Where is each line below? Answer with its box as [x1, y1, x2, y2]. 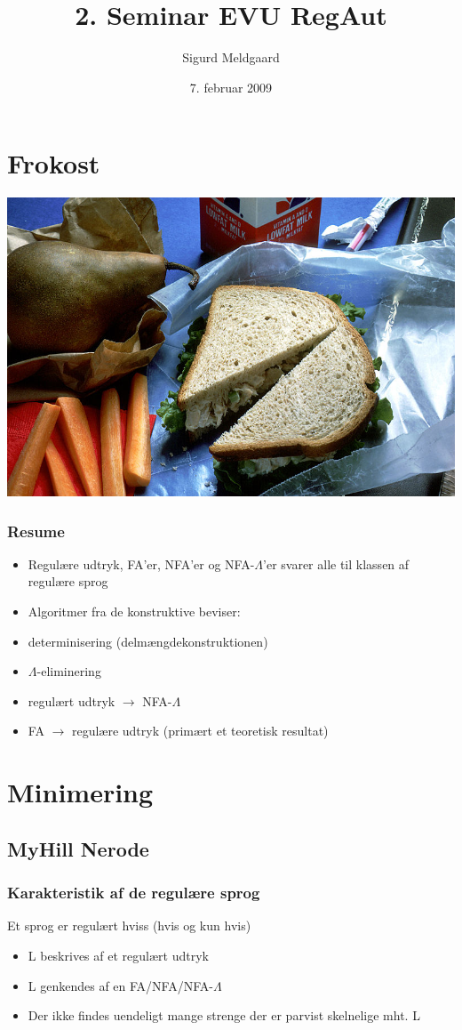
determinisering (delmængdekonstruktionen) [28, 632, 268, 650]
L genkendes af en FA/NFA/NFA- [28, 976, 213, 994]
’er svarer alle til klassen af [263, 554, 410, 573]
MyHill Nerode [7, 834, 149, 862]
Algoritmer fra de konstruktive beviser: [28, 602, 241, 621]
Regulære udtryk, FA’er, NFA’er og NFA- [28, 554, 255, 573]
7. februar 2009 [189, 77, 273, 96]
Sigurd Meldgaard [182, 48, 280, 67]
